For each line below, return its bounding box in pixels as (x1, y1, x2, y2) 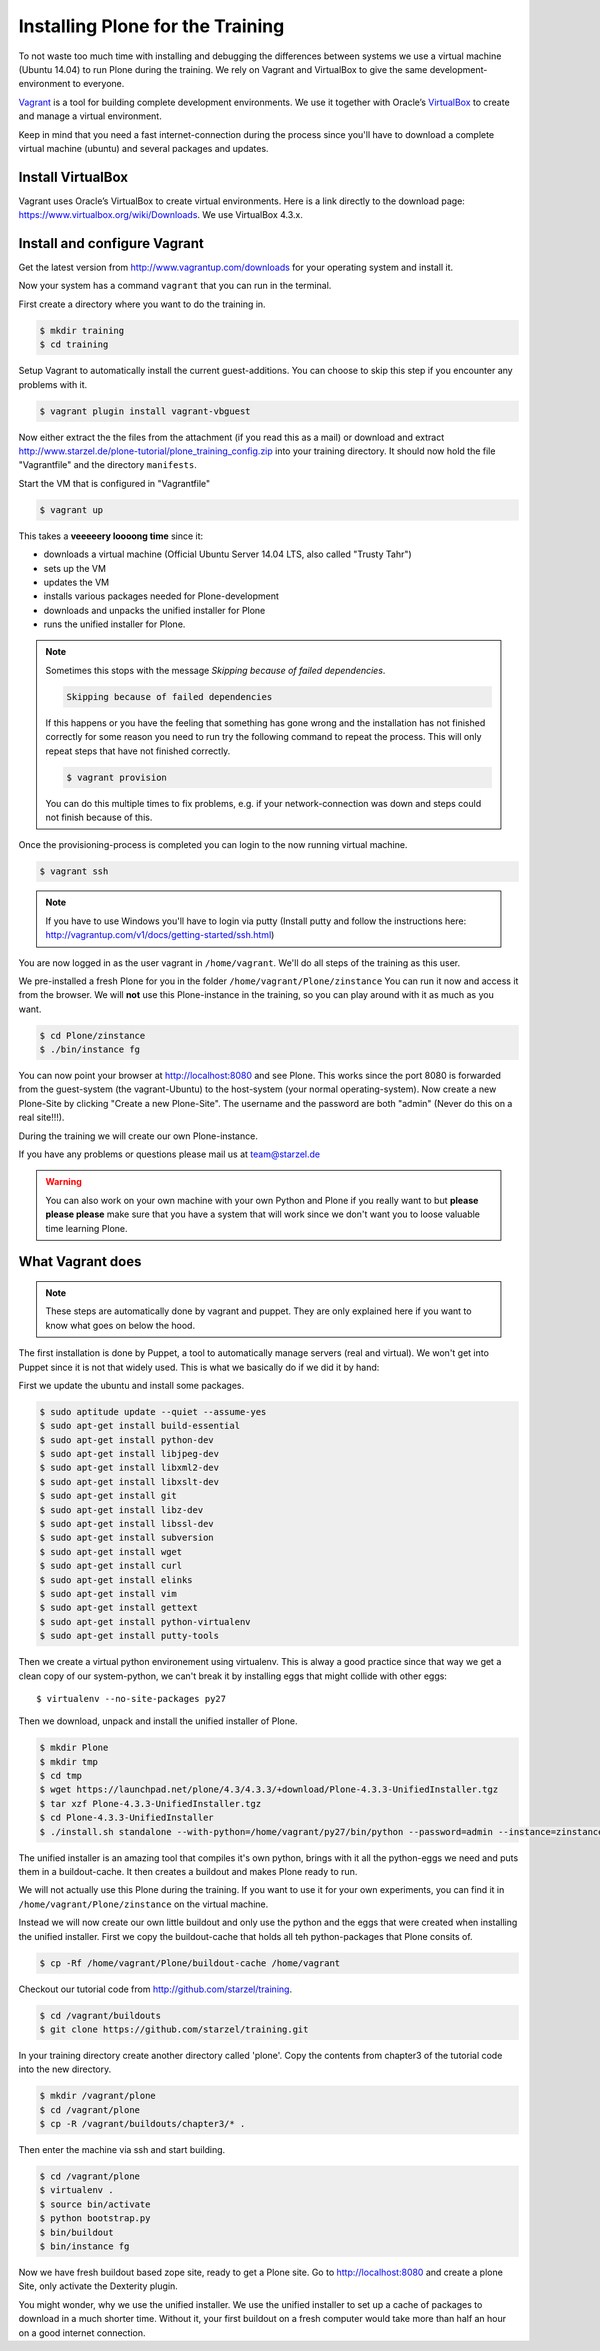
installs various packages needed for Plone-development (43, 590, 279, 602)
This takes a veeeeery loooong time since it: (18, 530, 204, 542)
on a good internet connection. (18, 2326, 146, 2339)
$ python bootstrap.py (39, 2213, 151, 2224)
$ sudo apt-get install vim (39, 1588, 177, 1599)
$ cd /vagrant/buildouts (39, 2010, 162, 2021)
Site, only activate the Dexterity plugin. (18, 2280, 179, 2292)
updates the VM (43, 576, 110, 588)
